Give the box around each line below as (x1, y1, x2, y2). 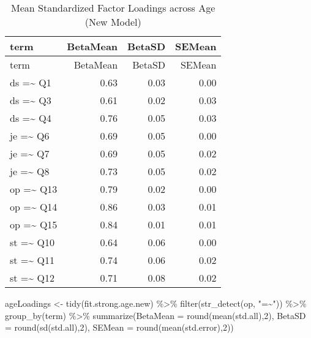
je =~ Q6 (10, 129, 50, 143)
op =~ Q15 (10, 217, 58, 231)
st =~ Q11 (10, 253, 54, 267)
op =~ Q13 (10, 182, 58, 196)
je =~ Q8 (10, 164, 50, 178)
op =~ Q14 (10, 200, 58, 214)
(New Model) (84, 15, 141, 29)
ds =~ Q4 (10, 111, 51, 125)
